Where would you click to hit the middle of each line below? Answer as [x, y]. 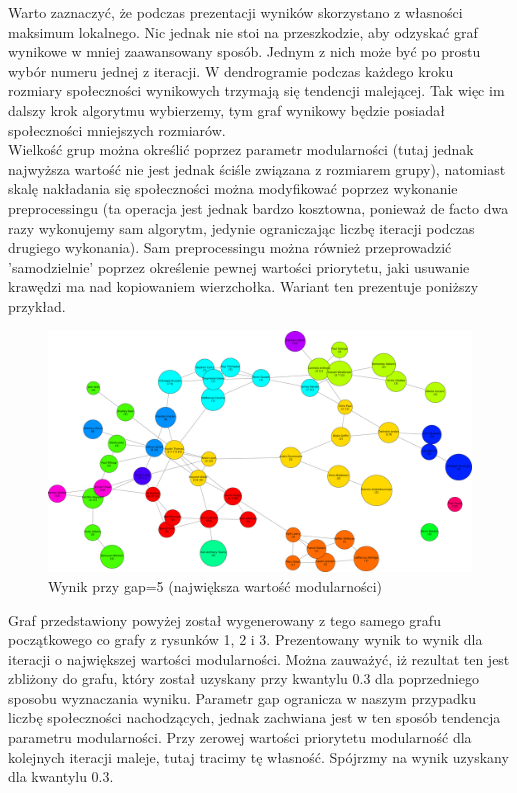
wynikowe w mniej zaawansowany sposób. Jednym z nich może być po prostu [244, 51]
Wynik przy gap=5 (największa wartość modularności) [215, 585]
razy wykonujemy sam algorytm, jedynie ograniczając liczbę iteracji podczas [241, 227]
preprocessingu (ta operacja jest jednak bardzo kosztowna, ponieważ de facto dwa [258, 207]
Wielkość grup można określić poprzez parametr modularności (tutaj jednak [241, 149]
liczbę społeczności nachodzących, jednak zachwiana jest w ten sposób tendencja [254, 717]
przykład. [37, 305]
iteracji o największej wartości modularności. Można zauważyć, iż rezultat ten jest [259, 658]
